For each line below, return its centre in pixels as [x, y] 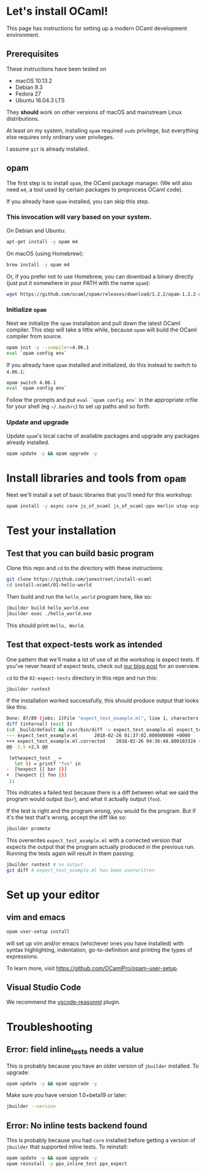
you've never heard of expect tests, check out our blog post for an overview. [103, 666]
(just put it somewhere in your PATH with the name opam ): [78, 283]
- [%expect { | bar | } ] [37, 769]
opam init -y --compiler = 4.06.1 [48, 347]
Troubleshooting [50, 1027]
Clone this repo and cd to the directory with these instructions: [85, 568]
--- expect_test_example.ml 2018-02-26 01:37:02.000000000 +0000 [98, 736]
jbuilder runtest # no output [45, 864]
